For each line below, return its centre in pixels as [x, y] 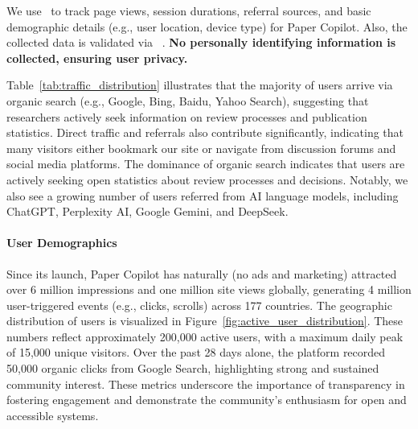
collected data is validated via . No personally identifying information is [201, 42]
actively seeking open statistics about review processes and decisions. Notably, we [207, 179]
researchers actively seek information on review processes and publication [187, 116]
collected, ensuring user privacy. [97, 58]
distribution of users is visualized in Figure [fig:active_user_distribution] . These [205, 321]
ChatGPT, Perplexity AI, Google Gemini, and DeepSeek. [148, 211]
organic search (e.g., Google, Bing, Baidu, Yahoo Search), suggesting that [188, 100]
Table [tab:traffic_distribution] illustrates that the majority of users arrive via [200, 85]
